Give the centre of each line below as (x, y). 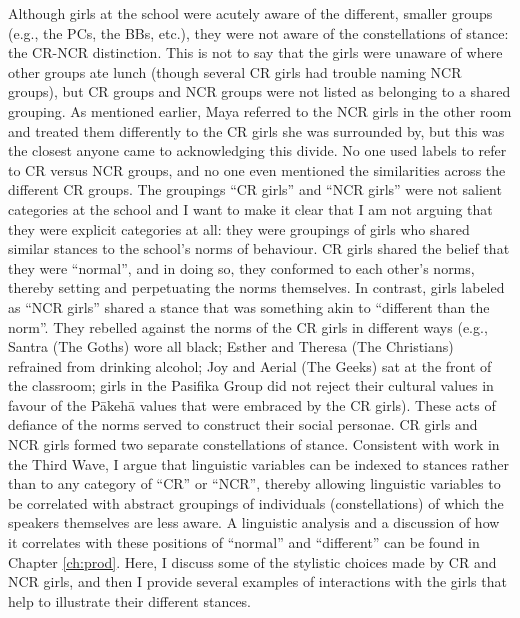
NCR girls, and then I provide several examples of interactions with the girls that (257, 581)
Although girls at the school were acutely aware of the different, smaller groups (250, 13)
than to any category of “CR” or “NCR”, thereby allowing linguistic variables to (254, 483)
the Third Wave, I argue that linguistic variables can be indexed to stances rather (259, 463)
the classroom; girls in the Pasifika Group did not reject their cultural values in (251, 385)
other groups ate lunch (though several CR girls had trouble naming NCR (235, 71)
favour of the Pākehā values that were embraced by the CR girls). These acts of (252, 404)
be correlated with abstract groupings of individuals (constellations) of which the (256, 502)
